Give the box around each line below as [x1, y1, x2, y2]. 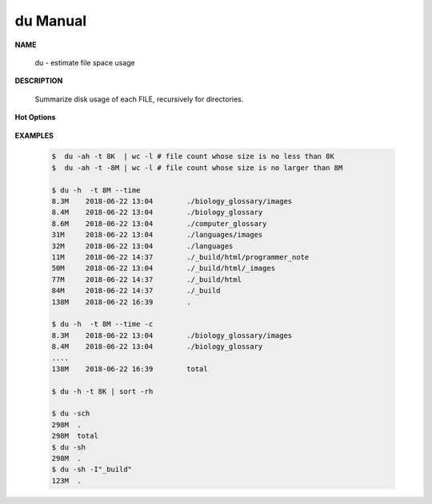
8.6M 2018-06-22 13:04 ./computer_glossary [51, 219, 267, 228]
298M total [51, 431, 99, 441]
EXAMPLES [14, 130, 54, 140]
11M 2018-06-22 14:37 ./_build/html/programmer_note [51, 252, 310, 261]
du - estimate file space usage [34, 58, 135, 67]
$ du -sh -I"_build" [51, 465, 132, 474]
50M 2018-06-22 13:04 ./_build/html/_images [51, 264, 276, 273]
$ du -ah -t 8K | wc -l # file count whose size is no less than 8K [51, 152, 335, 161]
